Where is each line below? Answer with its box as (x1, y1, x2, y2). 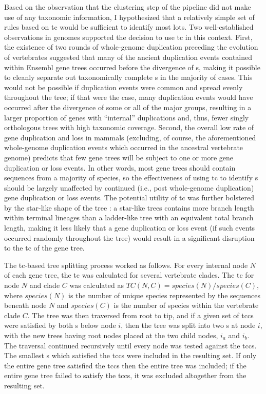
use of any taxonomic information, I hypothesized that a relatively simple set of (4, 11, 255, 22)
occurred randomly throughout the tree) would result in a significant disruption (4, 232, 255, 243)
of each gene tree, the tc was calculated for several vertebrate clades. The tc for (4, 269, 254, 280)
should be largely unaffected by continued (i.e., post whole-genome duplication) (4, 182, 254, 193)
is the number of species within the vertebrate (113, 300, 259, 310)
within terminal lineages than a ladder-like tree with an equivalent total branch (4, 212, 254, 223)
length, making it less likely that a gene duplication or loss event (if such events (4, 222, 255, 233)
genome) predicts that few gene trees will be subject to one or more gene (4, 152, 233, 162)
